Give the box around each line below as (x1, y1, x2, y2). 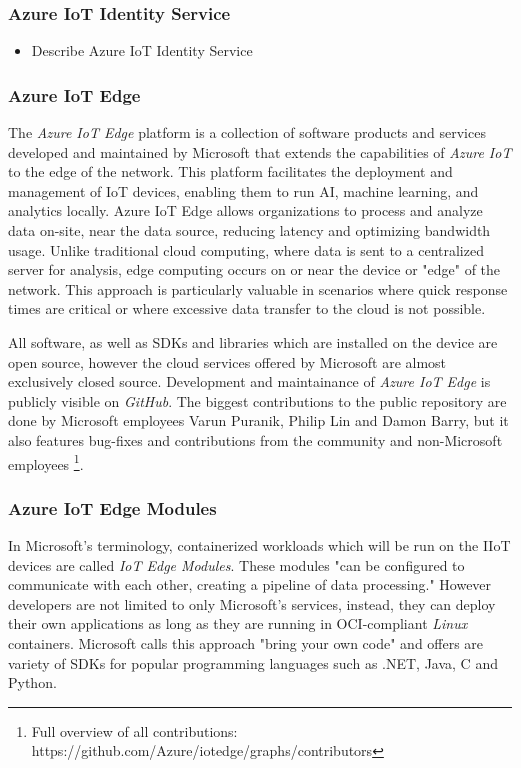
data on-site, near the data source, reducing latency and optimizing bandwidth (8, 220, 491, 240)
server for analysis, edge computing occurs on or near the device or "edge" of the (8, 259, 501, 280)
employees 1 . (8, 450, 84, 474)
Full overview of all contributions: (31, 720, 238, 741)
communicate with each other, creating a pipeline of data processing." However (8, 574, 492, 595)
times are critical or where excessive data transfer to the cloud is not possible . (8, 298, 486, 319)
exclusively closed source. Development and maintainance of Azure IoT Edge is (8, 371, 491, 392)
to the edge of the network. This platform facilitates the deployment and (8, 161, 453, 182)
